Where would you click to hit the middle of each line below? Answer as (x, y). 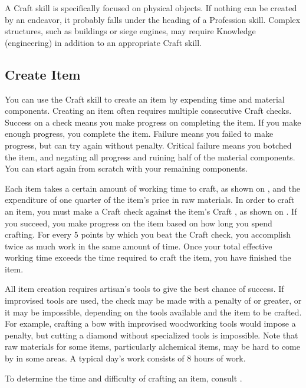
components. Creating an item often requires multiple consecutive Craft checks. (148, 111)
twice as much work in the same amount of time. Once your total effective (139, 246)
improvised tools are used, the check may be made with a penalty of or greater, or (153, 300)
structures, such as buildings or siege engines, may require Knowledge (130, 31)
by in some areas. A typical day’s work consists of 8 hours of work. (125, 358)
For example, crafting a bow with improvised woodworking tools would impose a (150, 323)
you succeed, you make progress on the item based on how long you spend (139, 223)
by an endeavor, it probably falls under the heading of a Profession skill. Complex (153, 19)
